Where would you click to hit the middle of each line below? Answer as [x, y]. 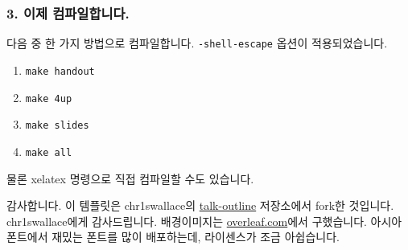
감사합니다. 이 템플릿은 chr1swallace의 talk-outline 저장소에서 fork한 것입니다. [200, 205]
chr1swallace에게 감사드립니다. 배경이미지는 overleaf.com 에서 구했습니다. [187, 221]
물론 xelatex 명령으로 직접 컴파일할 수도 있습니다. [130, 178]
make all [49, 152]
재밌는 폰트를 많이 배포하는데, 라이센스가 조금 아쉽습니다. [196, 237]
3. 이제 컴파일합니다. [68, 12]
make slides [57, 126]
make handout [60, 71]
